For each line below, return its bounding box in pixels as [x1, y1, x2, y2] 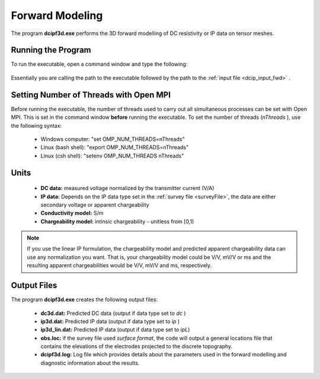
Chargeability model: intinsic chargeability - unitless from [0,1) [40, 217, 194, 225]
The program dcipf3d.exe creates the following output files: [11, 296, 158, 303]
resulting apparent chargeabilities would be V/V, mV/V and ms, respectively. [27, 262, 212, 269]
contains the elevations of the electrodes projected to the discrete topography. [40, 343, 233, 350]
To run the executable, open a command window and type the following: [11, 61, 188, 68]
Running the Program [11, 45, 91, 55]
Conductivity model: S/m [40, 210, 104, 217]
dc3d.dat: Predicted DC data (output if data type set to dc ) [40, 309, 186, 317]
